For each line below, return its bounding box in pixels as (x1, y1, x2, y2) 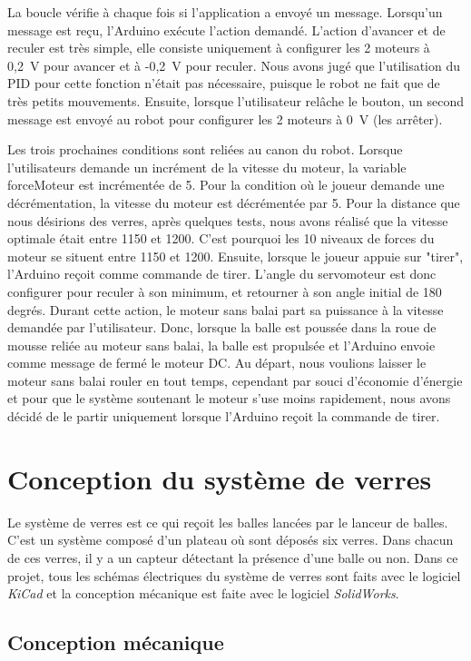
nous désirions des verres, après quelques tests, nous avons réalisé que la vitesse (7, 211, 448, 230)
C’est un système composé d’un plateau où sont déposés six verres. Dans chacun (7, 530, 454, 549)
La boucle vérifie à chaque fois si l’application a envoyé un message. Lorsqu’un (7, 3, 443, 21)
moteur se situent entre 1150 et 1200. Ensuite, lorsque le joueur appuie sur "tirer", (7, 246, 464, 265)
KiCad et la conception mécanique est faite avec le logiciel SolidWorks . (7, 584, 399, 603)
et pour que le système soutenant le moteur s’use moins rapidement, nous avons (7, 389, 451, 408)
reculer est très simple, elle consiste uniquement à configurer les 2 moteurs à (7, 38, 430, 57)
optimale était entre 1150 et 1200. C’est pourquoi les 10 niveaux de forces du (7, 229, 435, 248)
